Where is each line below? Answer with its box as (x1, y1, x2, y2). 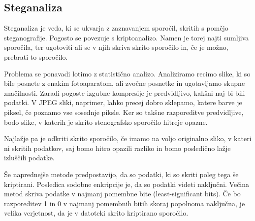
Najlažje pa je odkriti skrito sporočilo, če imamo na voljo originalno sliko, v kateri (4, 133, 252, 144)
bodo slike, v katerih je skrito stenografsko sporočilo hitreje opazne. (4, 116, 208, 127)
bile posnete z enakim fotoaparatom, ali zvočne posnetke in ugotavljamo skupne (4, 78, 245, 88)
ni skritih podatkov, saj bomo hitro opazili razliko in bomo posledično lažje (4, 143, 231, 153)
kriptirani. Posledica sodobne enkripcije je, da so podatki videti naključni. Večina (4, 179, 250, 189)
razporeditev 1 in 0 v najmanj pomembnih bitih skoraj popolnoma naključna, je (4, 198, 245, 208)
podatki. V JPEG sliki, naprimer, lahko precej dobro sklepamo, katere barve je (4, 97, 242, 108)
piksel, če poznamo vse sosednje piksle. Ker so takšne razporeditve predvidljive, (4, 107, 244, 117)
